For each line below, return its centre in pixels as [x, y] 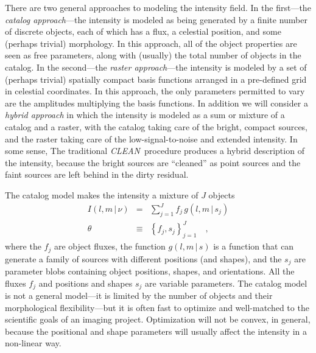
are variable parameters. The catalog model [226, 283]
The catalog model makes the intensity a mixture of [102, 194]
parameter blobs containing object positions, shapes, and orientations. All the [150, 271]
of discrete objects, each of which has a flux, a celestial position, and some [143, 31]
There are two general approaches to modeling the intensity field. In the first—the [158, 7]
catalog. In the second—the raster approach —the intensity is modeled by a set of [156, 67]
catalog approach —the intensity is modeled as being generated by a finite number [156, 19]
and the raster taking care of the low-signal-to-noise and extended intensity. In [151, 138]
